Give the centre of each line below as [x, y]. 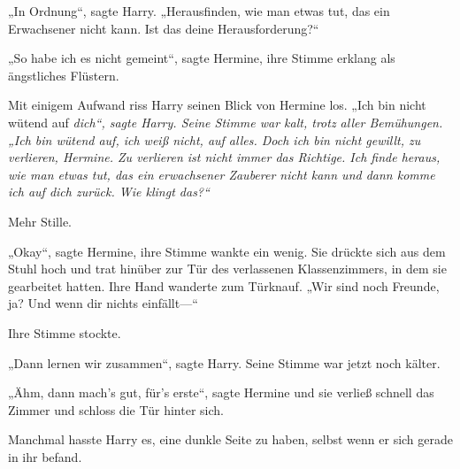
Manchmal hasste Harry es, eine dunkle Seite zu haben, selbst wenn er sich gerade [231, 439]
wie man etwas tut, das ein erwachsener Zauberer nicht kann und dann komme [222, 174]
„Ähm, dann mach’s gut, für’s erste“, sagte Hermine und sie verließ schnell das [221, 392]
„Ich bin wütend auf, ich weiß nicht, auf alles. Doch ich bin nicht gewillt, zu [215, 139]
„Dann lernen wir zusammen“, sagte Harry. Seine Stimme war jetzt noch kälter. [224, 362]
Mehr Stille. [40, 221]
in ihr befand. [45, 456]
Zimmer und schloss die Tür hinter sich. [116, 409]
